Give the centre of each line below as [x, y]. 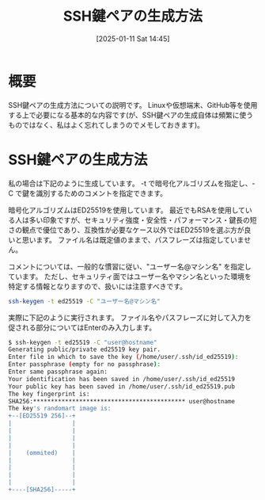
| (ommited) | [42, 452]
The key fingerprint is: [49, 394]
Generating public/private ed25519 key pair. [84, 349]
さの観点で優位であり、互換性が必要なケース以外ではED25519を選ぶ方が [126, 230]
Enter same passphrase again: [58, 372]
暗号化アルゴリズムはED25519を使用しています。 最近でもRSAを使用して [127, 210]
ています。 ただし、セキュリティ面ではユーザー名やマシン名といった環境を [130, 276]
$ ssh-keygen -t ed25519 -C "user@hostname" [83, 342]
